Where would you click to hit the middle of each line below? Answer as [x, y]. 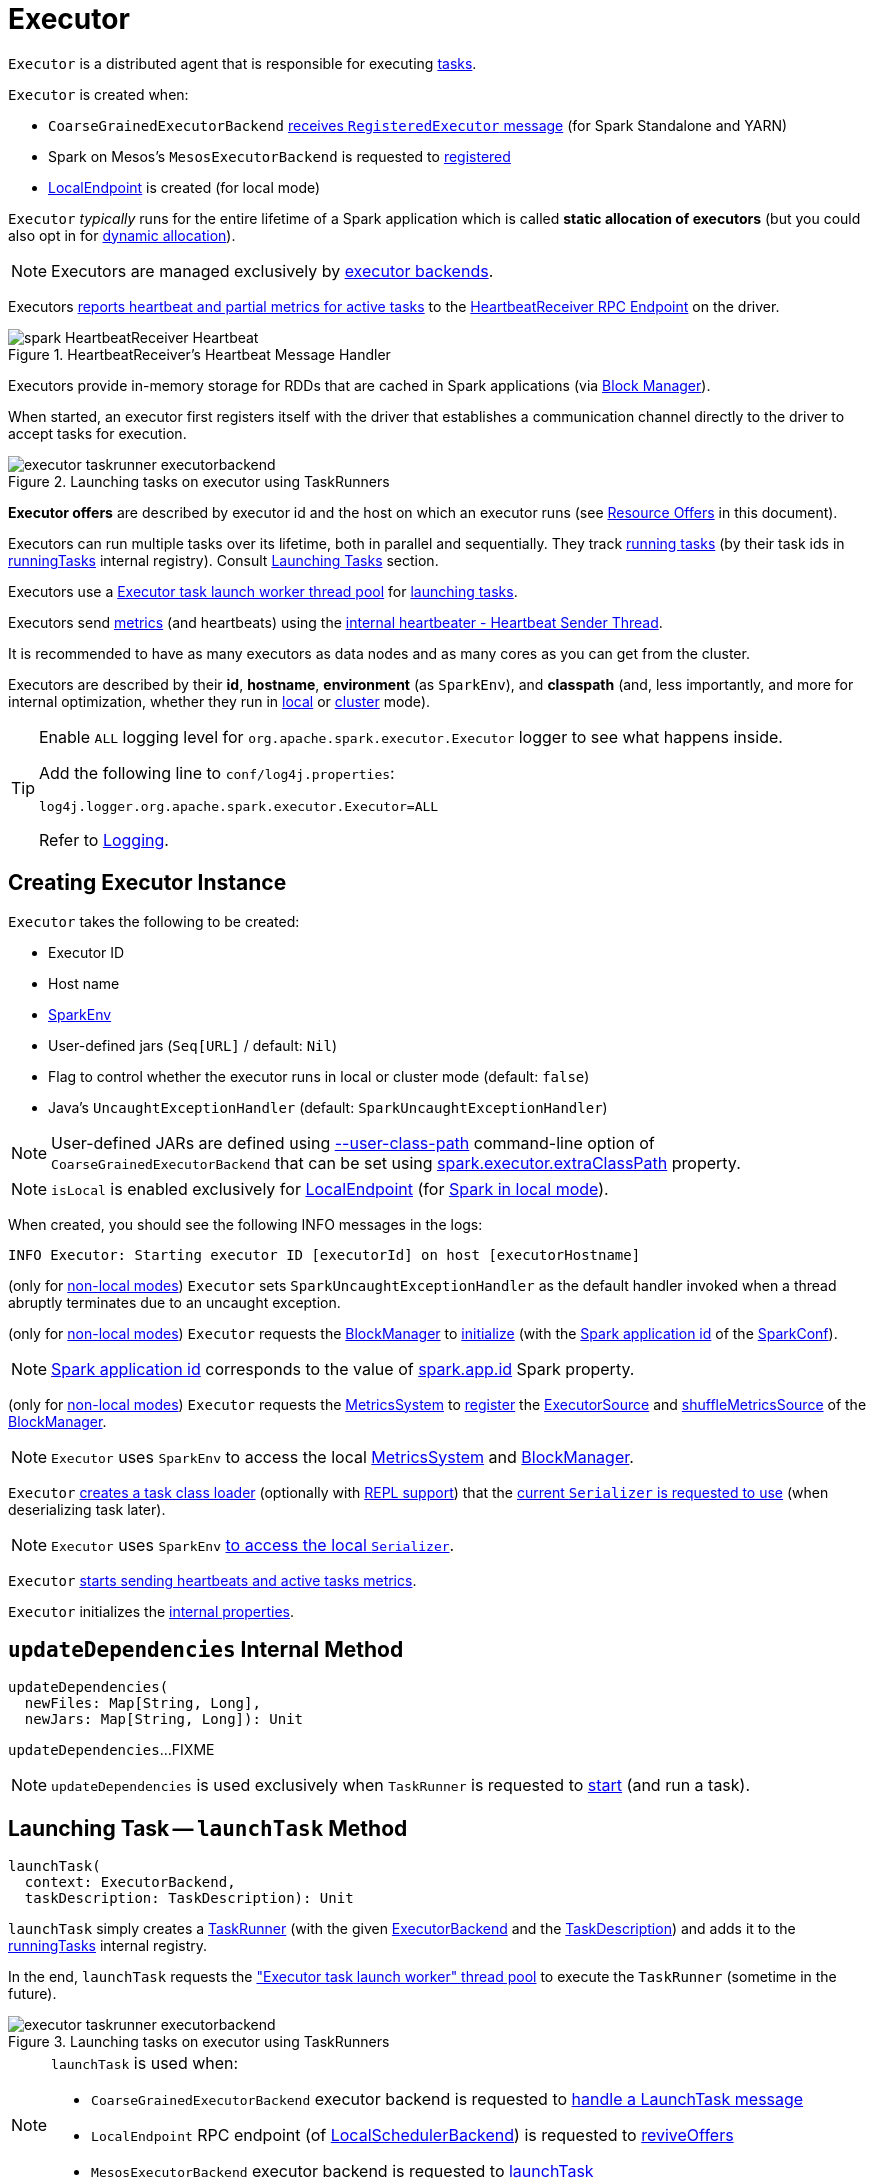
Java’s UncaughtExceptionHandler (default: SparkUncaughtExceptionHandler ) [328, 1107]
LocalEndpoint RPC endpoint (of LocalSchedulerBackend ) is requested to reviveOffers [412, 2135]
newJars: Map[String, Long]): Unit [164, 1719]
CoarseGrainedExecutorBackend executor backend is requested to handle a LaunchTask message [447, 2099]
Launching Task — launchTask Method [208, 1828]
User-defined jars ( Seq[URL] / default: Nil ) [193, 1045]
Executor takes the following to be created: [154, 921]
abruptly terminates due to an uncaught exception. [174, 1302]
